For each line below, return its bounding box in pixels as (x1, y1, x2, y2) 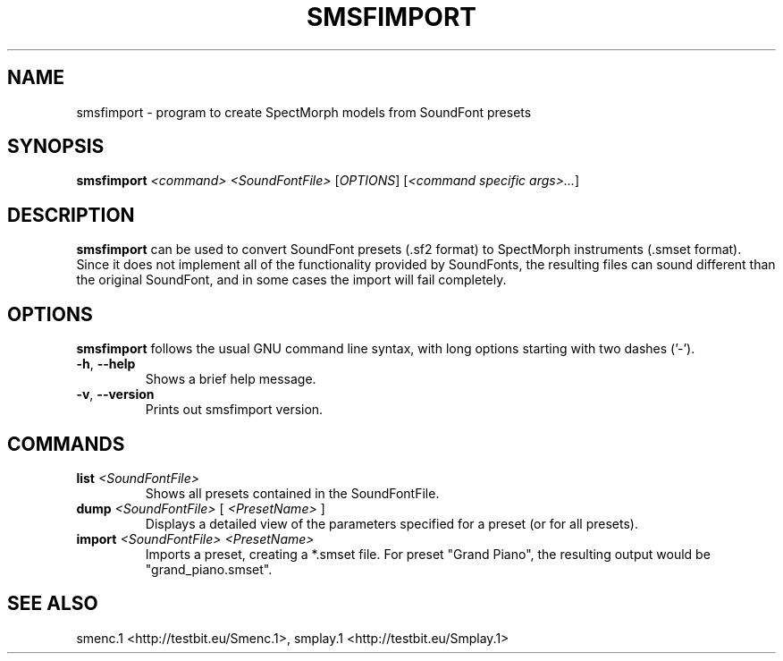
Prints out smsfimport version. (145, 402, 324, 418)
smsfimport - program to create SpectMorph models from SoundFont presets (76, 104, 532, 120)
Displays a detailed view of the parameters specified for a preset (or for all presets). (145, 515, 638, 531)
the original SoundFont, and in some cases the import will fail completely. (76, 272, 507, 288)
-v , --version (76, 386, 155, 403)
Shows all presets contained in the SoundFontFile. (145, 485, 440, 501)
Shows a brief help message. (145, 371, 316, 387)
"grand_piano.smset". (145, 561, 273, 577)
